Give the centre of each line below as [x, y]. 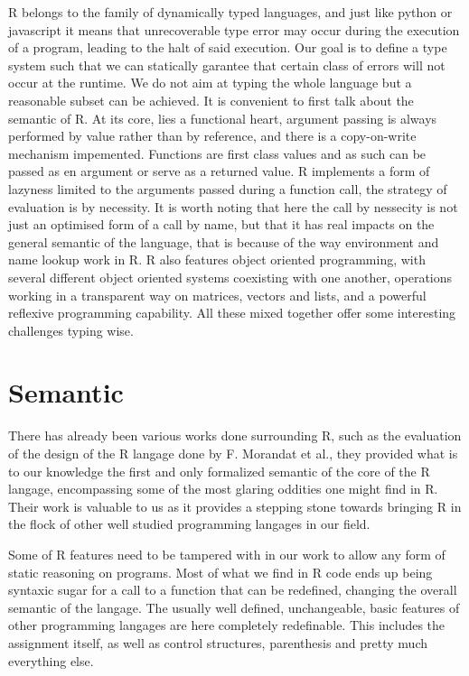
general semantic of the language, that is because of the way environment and [224, 241]
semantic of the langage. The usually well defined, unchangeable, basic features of [234, 607]
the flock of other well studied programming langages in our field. [189, 524]
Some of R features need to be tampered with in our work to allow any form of [227, 554]
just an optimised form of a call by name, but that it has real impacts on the [221, 224]
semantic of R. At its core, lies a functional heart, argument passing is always [223, 118]
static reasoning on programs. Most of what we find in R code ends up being [220, 572]
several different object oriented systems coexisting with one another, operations [230, 277]
